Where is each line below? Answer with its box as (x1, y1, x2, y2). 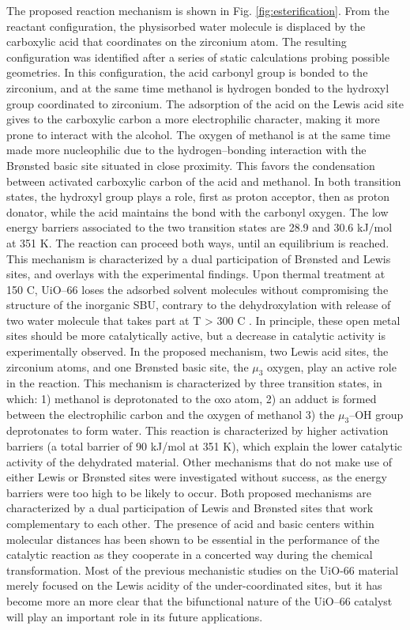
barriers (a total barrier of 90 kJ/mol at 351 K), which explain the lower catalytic (6, 438, 403, 455)
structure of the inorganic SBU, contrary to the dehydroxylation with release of (6, 296, 391, 313)
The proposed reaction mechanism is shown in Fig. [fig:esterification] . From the (6, 2, 389, 18)
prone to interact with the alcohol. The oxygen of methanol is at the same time (6, 126, 390, 142)
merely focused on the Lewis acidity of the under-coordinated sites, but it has (6, 577, 382, 594)
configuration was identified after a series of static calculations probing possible (6, 48, 389, 65)
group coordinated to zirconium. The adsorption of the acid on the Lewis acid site (6, 95, 404, 111)
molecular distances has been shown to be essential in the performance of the (6, 530, 380, 547)
